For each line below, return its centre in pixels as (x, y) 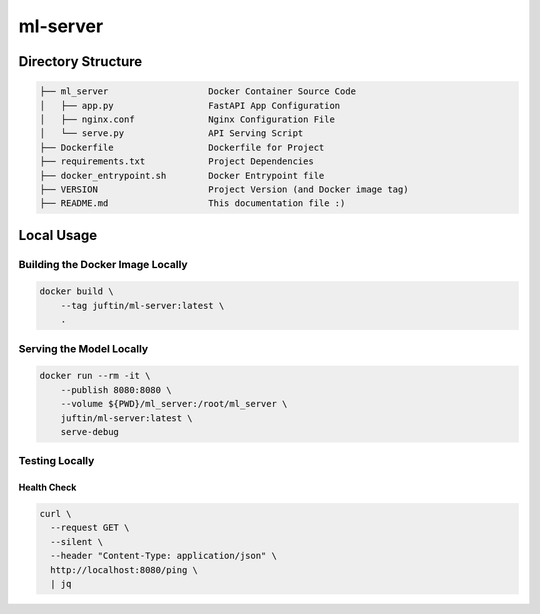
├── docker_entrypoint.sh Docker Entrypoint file (182, 175)
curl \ (55, 514)
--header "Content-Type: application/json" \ (163, 556)
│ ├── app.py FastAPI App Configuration (190, 105)
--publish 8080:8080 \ (116, 389)
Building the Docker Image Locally (103, 264)
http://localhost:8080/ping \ (124, 569)
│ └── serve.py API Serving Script (171, 133)
